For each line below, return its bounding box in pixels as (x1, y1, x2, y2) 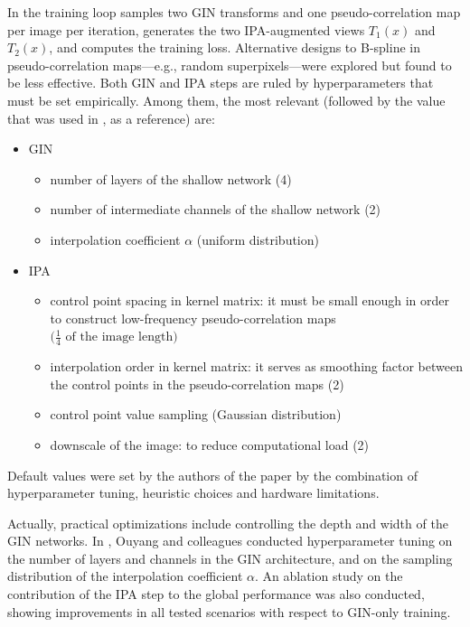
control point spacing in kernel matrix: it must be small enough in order (50, 291, 450, 310)
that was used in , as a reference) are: (7, 108, 215, 127)
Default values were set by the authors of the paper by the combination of (7, 465, 418, 484)
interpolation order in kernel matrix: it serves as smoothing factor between (50, 357, 463, 376)
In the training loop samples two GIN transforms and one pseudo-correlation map (7, 3, 461, 21)
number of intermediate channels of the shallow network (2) (50, 200, 381, 219)
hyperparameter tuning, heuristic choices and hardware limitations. (7, 483, 380, 502)
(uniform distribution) (196, 229, 319, 248)
